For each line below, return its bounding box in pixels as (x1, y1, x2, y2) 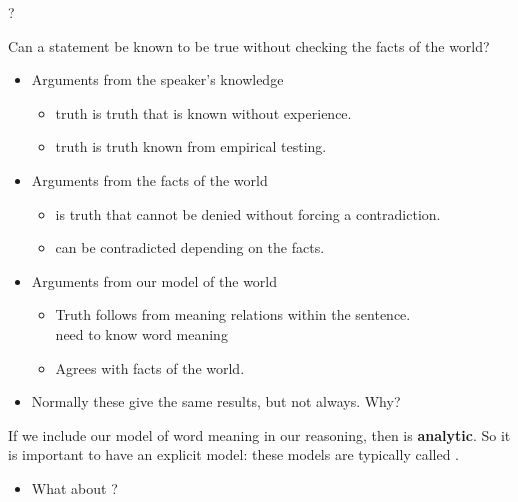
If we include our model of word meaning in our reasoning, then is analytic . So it (8, 424, 511, 445)
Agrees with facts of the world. (55, 357, 245, 378)
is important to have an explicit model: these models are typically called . (8, 444, 460, 465)
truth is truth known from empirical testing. (55, 136, 327, 157)
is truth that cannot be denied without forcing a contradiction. (55, 203, 441, 224)
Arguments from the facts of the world (31, 169, 268, 190)
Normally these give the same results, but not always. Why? (31, 391, 401, 412)
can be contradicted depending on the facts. (55, 237, 325, 258)
